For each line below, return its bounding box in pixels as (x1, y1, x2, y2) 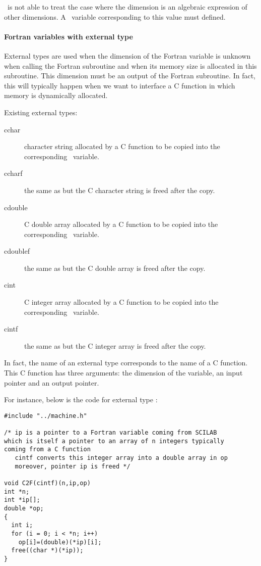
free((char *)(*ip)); (11, 547, 84, 554)
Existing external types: (4, 107, 78, 117)
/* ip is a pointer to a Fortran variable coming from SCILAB (4, 429, 217, 437)
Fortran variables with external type (4, 31, 133, 41)
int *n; (4, 488, 30, 495)
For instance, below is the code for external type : (4, 394, 158, 405)
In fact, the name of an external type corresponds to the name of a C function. (4, 357, 248, 368)
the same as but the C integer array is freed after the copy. (24, 340, 206, 351)
